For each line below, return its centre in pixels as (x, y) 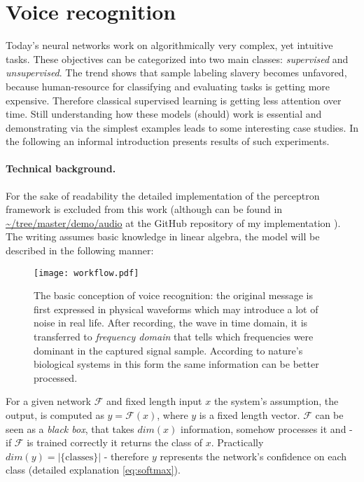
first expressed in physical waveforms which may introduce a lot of (176, 309)
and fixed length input (154, 401)
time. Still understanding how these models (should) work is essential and (164, 114)
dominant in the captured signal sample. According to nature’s (168, 350)
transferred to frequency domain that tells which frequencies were (174, 337)
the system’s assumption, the (276, 401)
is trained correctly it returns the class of (115, 442)
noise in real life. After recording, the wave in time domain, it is (171, 323)
